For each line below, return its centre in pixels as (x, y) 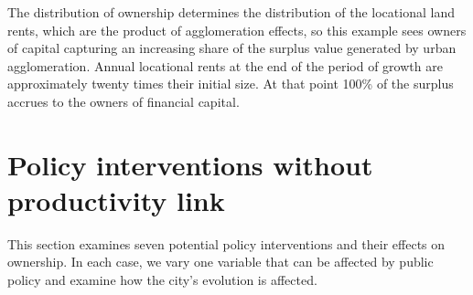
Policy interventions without (190, 164)
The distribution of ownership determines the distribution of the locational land (231, 12)
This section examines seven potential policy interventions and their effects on (226, 243)
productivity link (116, 200)
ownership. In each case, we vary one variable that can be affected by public (220, 262)
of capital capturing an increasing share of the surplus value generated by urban (232, 48)
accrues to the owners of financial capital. (124, 101)
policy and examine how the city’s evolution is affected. (162, 280)
